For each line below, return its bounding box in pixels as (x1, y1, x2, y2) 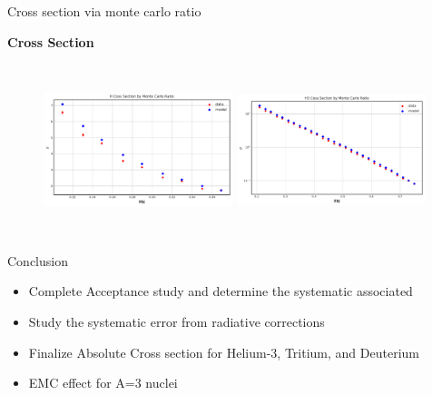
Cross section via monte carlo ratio (7, 2, 201, 20)
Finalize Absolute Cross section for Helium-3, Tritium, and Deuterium (28, 342, 419, 361)
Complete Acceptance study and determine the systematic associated (28, 281, 413, 301)
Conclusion (7, 251, 68, 270)
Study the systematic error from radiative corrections (28, 311, 325, 331)
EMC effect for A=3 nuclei (28, 373, 178, 392)
